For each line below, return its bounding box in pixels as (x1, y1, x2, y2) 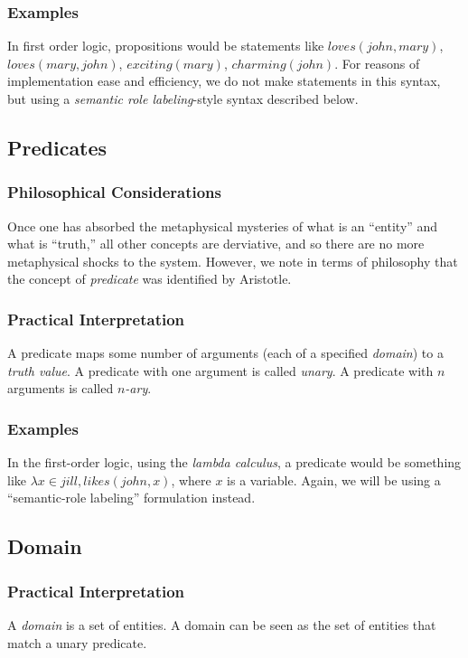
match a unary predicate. (7, 633, 147, 652)
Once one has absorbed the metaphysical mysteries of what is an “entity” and (7, 216, 438, 235)
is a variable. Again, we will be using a (227, 470, 441, 489)
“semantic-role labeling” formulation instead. (7, 488, 256, 507)
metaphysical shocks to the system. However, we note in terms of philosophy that (7, 251, 458, 270)
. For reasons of (334, 53, 420, 72)
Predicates (7, 133, 108, 161)
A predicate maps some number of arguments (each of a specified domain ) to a (7, 343, 444, 362)
